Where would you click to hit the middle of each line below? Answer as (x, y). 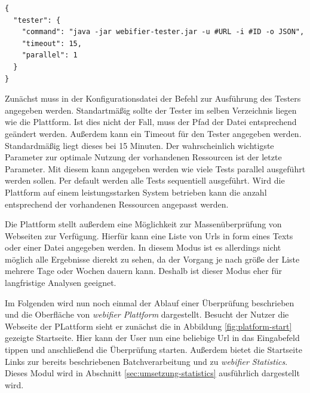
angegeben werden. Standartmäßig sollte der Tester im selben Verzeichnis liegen (151, 110)
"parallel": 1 (50, 55)
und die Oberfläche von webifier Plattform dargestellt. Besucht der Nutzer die (147, 314)
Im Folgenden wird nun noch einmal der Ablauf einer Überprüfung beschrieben (150, 302)
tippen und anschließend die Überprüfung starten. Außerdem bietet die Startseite (154, 350)
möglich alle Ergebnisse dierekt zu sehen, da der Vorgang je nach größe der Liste (152, 259)
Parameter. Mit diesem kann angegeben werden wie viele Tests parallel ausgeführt (155, 168)
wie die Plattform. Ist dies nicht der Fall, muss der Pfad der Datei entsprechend (151, 122)
